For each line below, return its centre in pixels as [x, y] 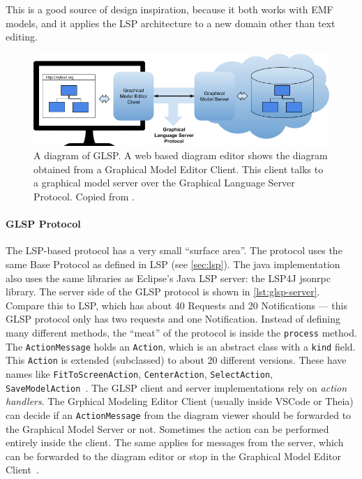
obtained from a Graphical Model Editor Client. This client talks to [179, 169]
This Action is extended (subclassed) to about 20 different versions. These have [176, 360]
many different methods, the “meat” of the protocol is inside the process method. [181, 332]
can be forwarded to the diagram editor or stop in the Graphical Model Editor [173, 456]
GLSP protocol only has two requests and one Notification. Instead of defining [173, 319]
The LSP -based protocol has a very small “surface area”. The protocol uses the [174, 250]
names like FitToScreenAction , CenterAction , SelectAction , [139, 373]
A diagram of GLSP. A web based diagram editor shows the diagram [181, 155]
